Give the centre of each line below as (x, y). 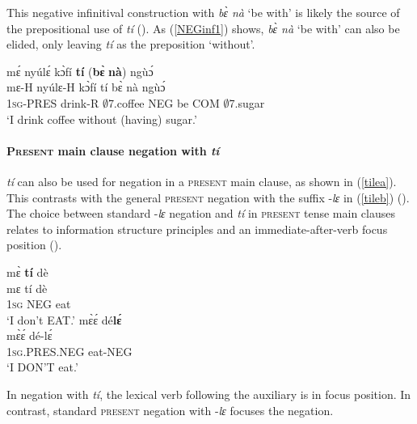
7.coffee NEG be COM (164, 102)
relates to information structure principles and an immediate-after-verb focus (197, 229)
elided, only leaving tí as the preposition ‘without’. (131, 44)
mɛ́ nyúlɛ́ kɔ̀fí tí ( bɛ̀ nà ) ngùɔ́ (80, 71)
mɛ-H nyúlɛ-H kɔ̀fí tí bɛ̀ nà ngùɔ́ (86, 87)
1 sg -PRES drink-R (53, 102)
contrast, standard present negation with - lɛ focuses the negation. (170, 410)
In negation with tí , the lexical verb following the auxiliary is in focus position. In (209, 394)
